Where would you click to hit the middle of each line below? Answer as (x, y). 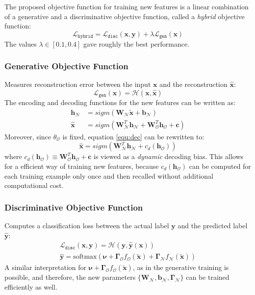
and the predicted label (213, 225)
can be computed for (220, 166)
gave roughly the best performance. (137, 44)
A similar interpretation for (46, 267)
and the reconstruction (193, 84)
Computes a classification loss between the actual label (87, 225)
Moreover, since (28, 136)
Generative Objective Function (66, 66)
